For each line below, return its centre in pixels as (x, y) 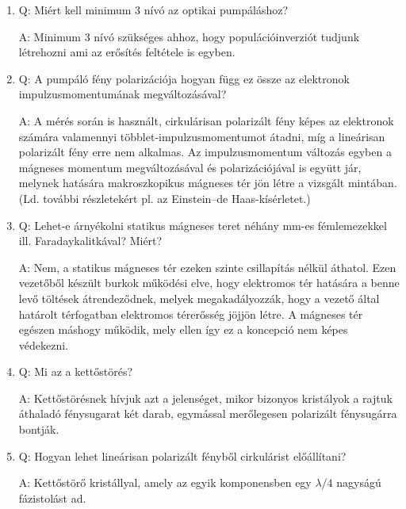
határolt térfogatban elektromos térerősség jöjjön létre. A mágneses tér (191, 314)
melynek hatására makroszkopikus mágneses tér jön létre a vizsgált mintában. (208, 183)
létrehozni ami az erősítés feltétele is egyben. (127, 52)
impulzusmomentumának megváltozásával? (123, 94)
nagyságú (359, 482)
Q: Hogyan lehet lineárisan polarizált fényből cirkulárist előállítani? (182, 455)
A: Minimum (50, 36)
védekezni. (44, 344)
